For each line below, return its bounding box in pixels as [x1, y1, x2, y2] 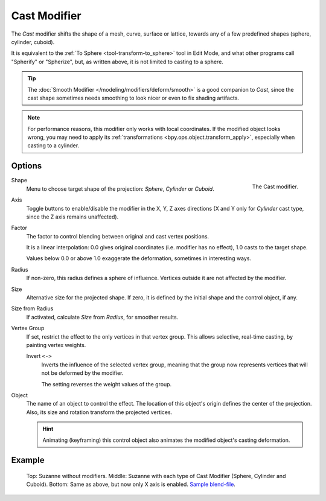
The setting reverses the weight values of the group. [41, 380, 172, 388]
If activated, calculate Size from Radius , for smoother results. [26, 313, 179, 321]
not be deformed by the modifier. [41, 369, 124, 377]
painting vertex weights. [26, 342, 86, 348]
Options [11, 161, 42, 171]
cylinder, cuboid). [11, 38, 55, 45]
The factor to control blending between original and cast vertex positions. [26, 232, 209, 240]
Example [11, 455, 45, 465]
